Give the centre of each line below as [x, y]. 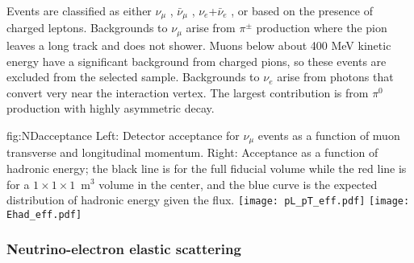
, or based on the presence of [302, 10]
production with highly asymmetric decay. [111, 108]
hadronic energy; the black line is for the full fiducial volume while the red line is [207, 168]
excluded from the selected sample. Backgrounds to [133, 77]
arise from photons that [335, 77]
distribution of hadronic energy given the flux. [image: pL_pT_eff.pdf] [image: [208, 200]
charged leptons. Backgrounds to [87, 28]
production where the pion [322, 28]
